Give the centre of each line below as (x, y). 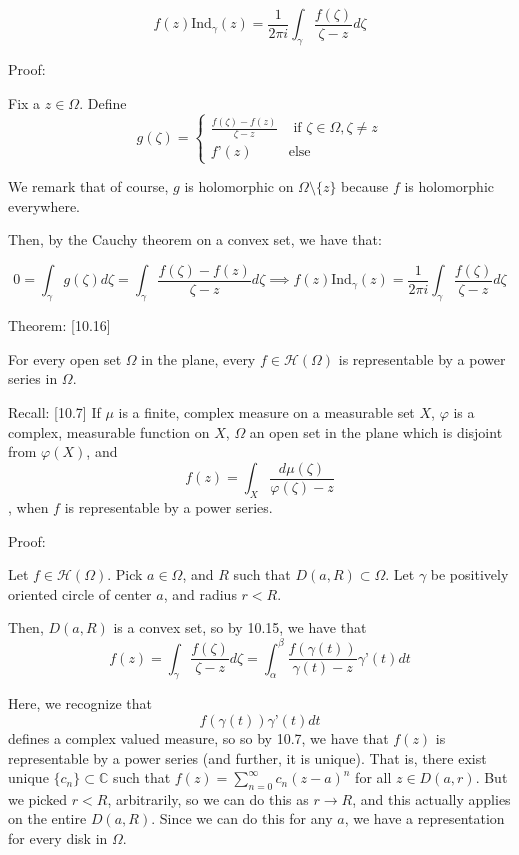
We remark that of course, (88, 186)
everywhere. (44, 205)
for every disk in (58, 838)
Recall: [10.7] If (54, 412)
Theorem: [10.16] (59, 325)
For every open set (65, 358)
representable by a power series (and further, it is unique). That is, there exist (247, 757)
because (365, 186)
